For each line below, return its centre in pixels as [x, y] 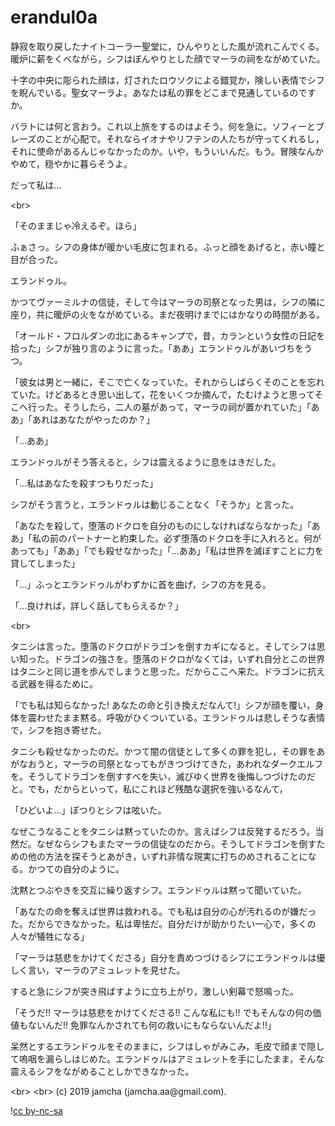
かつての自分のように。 [76, 868]
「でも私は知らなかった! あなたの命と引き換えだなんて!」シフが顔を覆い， [163, 705]
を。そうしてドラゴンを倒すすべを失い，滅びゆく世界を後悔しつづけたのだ [163, 776]
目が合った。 [36, 259]
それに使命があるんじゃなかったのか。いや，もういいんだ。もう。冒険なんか [167, 151]
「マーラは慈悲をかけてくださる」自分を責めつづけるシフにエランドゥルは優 [168, 957]
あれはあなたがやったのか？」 [93, 419]
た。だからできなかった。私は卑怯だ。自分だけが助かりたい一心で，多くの [163, 923]
